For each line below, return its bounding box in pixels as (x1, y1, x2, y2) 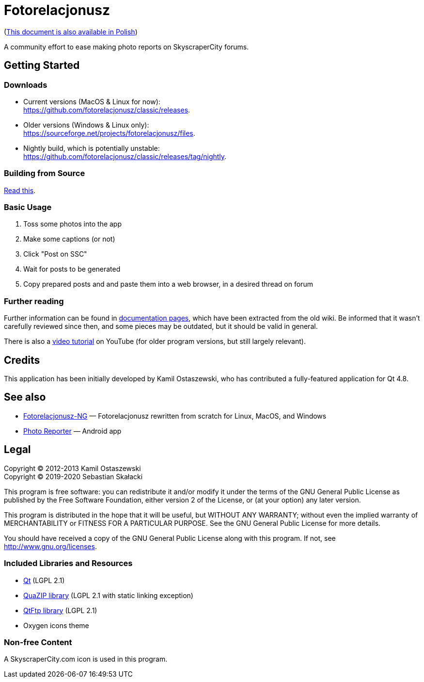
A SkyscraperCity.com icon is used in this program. (4, 655, 168, 664)
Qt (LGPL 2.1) (23, 576, 65, 585)
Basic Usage (4, 202, 52, 212)
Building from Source (4, 168, 85, 179)
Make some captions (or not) (23, 235, 115, 244)
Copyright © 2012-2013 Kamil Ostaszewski (4, 464, 141, 472)
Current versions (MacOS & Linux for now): (23, 97, 160, 106)
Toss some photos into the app (23, 220, 122, 228)
